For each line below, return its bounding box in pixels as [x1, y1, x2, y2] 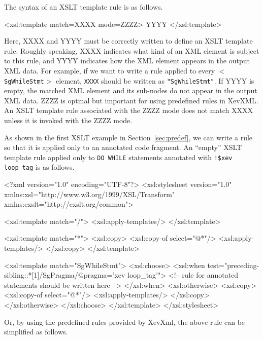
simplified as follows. [4, 326, 68, 337]
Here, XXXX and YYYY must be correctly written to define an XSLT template [4, 35, 253, 46]
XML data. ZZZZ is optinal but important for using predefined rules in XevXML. [4, 95, 258, 105]
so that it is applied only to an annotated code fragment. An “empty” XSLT [4, 142, 242, 153]
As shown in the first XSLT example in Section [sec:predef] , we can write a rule [4, 132, 253, 142]
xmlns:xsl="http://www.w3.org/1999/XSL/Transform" [4, 188, 175, 199]
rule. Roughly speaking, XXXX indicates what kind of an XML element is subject [4, 45, 259, 56]
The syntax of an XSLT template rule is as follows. [4, 2, 163, 12]
